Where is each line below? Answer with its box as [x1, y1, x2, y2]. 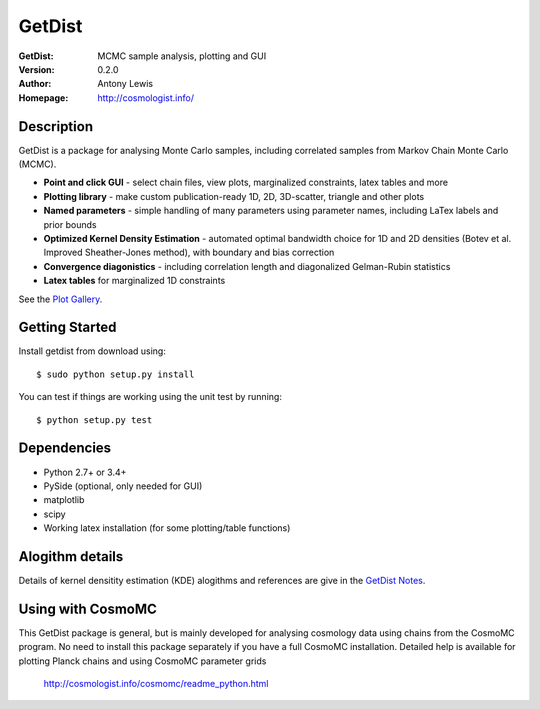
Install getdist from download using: [18, 345, 167, 357]
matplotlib [43, 494, 85, 506]
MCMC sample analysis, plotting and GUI [97, 50, 267, 62]
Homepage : [18, 91, 69, 104]
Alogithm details [18, 548, 124, 565]
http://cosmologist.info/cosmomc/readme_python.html [43, 678, 269, 690]
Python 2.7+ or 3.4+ [43, 466, 127, 478]
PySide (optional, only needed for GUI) [43, 480, 203, 492]
